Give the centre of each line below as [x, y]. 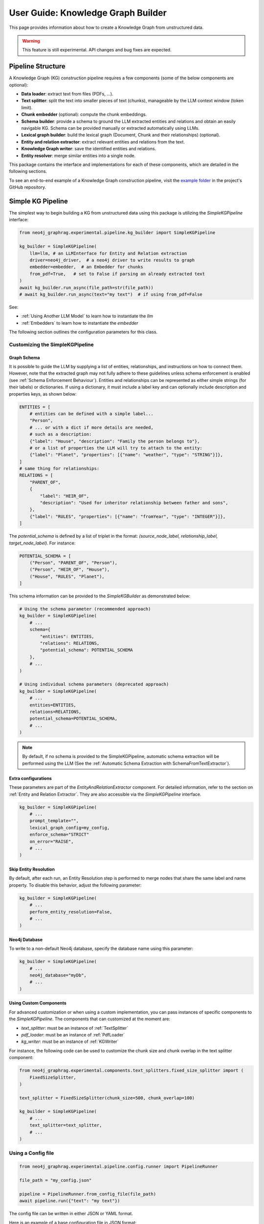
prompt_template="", [54, 821]
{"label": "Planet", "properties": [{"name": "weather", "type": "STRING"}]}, [126, 455]
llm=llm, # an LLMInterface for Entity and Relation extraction [108, 253]
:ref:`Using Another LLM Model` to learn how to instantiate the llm [87, 316]
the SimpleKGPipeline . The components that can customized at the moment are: [90, 1019]
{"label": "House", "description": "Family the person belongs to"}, [115, 441]
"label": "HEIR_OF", [65, 496]
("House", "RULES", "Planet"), [67, 576]
